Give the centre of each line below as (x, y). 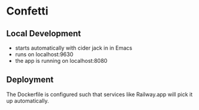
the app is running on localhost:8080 (61, 61)
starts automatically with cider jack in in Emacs (73, 48)
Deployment (30, 80)
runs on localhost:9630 (44, 54)
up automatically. (28, 100)
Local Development (44, 34)
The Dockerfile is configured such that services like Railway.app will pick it (99, 94)
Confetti (27, 11)
